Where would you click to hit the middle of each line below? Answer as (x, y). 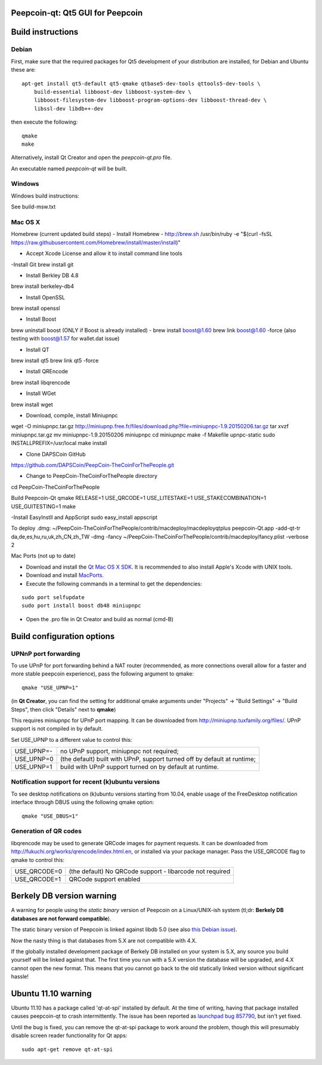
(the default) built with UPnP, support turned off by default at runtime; (158, 759)
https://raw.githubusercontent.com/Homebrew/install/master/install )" (96, 243)
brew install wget (32, 404)
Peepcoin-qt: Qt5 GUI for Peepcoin (77, 13)
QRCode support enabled (105, 879)
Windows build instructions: (45, 196)
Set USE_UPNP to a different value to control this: (72, 739)
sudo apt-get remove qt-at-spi (67, 1049)
